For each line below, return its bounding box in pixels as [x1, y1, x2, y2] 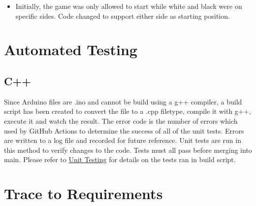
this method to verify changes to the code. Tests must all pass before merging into [4, 144, 252, 155]
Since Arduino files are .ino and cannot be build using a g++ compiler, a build [4, 96, 242, 106]
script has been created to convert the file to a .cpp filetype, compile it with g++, [4, 106, 251, 116]
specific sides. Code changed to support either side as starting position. [15, 10, 230, 21]
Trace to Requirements [4, 183, 163, 204]
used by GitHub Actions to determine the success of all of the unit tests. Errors [4, 125, 244, 136]
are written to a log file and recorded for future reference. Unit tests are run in [4, 135, 241, 145]
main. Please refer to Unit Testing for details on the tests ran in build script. [4, 154, 236, 165]
